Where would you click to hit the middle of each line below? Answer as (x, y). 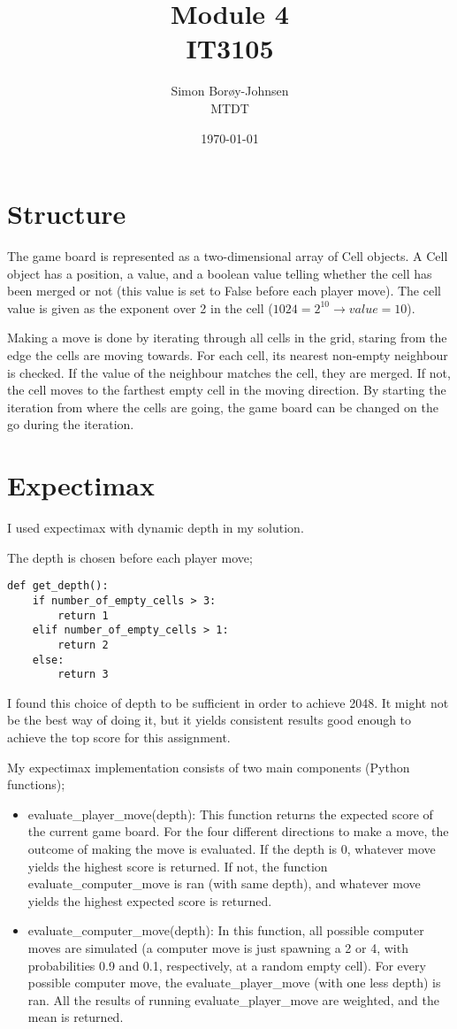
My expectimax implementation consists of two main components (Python (209, 767)
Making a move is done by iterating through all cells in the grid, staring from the (227, 338)
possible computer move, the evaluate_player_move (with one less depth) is (234, 983)
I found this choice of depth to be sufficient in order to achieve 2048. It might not (228, 702)
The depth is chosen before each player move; (130, 557)
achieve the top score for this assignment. (119, 737)
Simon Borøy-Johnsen (230, 91)
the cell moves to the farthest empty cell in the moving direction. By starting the (227, 390)
